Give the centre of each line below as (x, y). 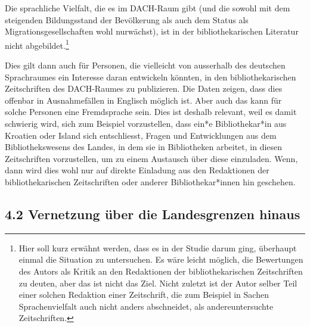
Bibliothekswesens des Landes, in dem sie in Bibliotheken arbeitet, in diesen (144, 147)
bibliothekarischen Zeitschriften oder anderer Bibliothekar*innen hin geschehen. (150, 181)
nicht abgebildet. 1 (37, 44)
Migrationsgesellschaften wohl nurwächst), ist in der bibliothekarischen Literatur (152, 31)
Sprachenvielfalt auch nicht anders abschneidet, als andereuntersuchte (146, 306)
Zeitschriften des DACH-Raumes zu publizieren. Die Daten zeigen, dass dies (144, 88)
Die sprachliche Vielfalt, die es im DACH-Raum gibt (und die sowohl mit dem (148, 8)
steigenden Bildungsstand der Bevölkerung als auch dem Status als (127, 19)
